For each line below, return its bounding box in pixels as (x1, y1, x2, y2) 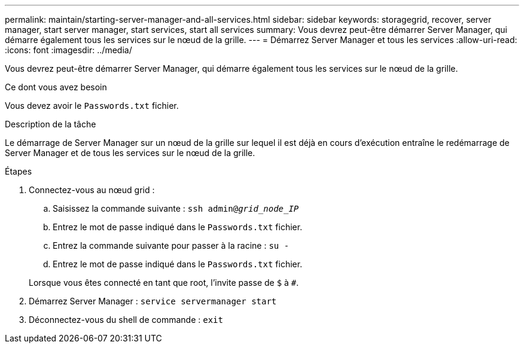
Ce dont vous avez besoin (5, 82, 107, 92)
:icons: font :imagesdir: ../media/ (5, 45, 132, 55)
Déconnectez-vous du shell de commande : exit (29, 315, 223, 325)
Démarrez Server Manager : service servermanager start (29, 296, 277, 306)
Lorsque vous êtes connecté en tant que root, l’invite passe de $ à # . (29, 277, 299, 288)
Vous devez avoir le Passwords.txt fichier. (5, 100, 179, 111)
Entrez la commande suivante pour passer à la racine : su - (53, 240, 290, 251)
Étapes (5, 166, 32, 176)
